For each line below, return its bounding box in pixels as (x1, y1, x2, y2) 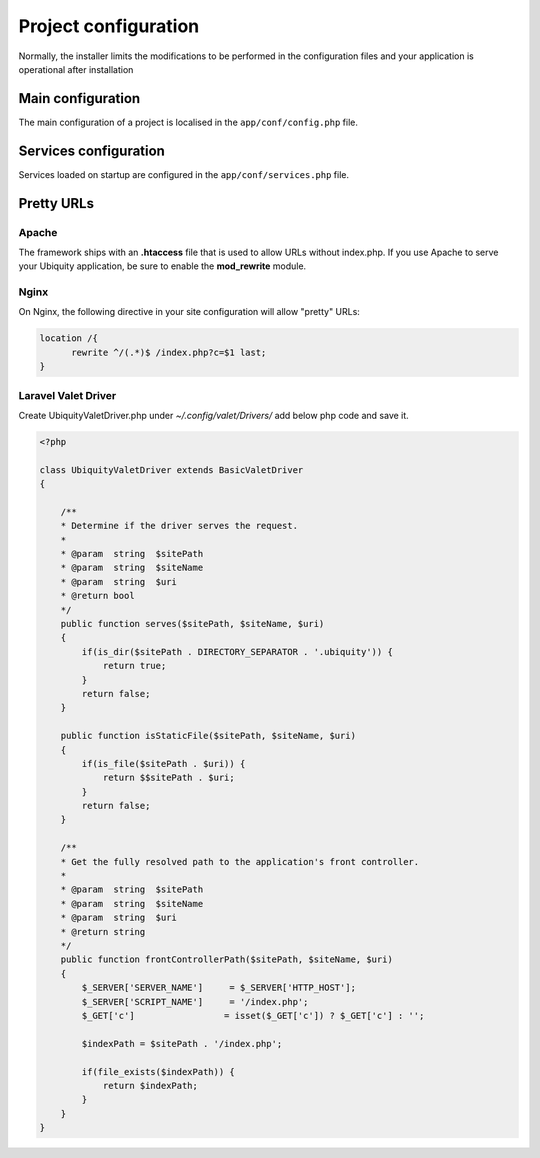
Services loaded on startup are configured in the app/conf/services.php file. (18, 168, 350, 180)
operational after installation (18, 63, 134, 75)
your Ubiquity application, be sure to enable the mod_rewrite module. (18, 260, 307, 272)
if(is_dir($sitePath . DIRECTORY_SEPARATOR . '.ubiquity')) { (81, 646, 394, 657)
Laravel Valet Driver (18, 388, 117, 402)
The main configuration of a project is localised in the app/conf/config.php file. (18, 116, 359, 128)
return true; (102, 660, 167, 672)
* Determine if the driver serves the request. (60, 520, 299, 532)
